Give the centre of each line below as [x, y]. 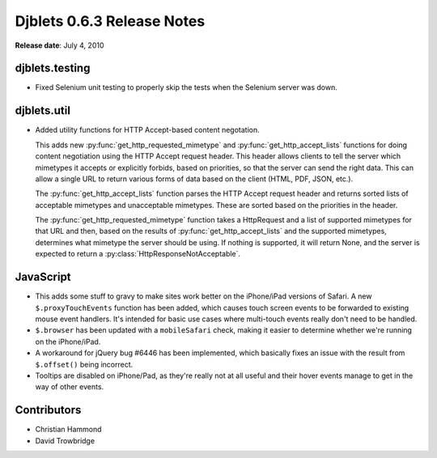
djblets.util [42, 110]
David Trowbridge [65, 440]
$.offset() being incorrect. [84, 364]
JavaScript [43, 277]
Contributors [48, 410]
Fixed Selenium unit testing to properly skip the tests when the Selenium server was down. [186, 87]
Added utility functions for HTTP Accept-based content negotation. [148, 130]
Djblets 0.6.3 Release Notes [110, 21]
